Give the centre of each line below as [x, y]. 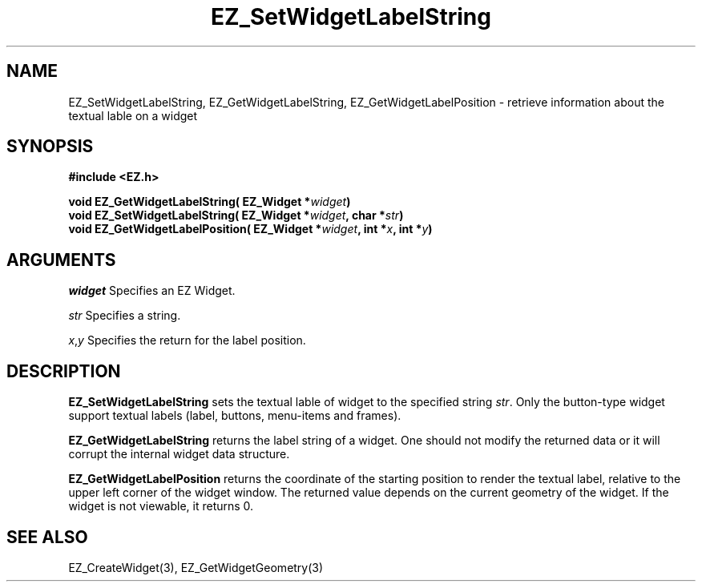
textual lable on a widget [133, 115]
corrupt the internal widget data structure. [179, 454]
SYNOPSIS [50, 147]
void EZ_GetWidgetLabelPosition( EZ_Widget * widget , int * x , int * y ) [250, 229]
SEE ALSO [47, 537]
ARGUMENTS [61, 260]
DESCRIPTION [64, 371]
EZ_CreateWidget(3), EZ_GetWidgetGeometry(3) [196, 567]
